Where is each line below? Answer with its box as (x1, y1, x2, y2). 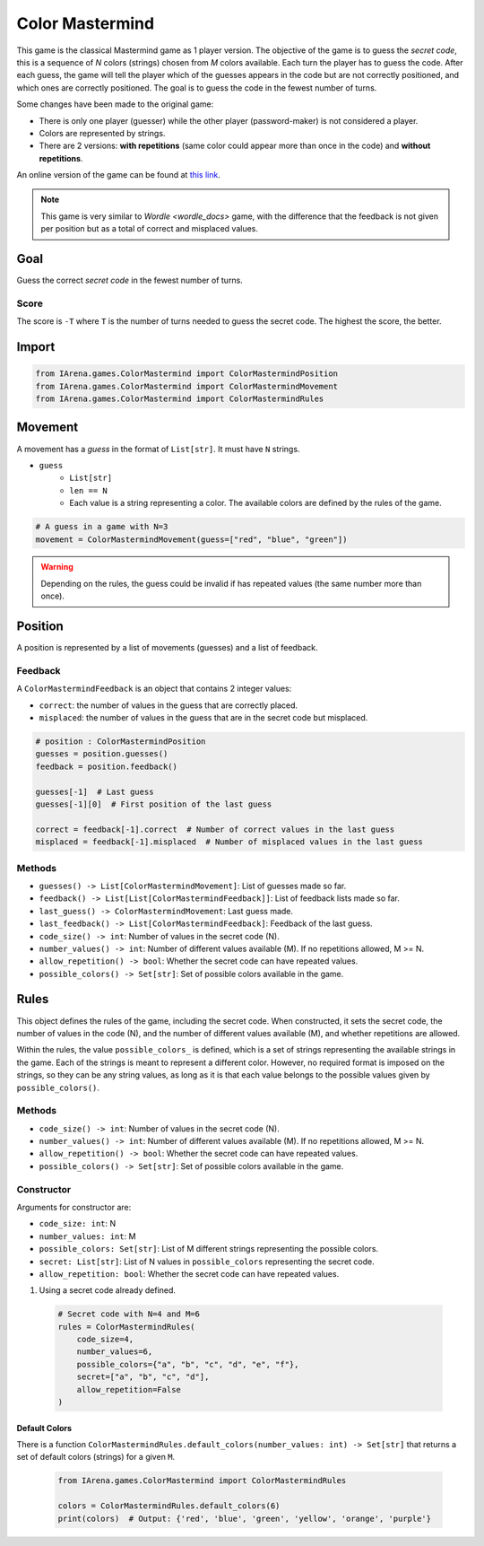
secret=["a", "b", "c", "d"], (76, 1372, 210, 1382)
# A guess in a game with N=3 (35, 521, 169, 532)
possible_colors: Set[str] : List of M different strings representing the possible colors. (39, 1244, 379, 1254)
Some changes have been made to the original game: (16, 99, 214, 109)
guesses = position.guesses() (35, 749, 169, 759)
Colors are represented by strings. (39, 127, 166, 138)
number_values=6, (76, 1347, 153, 1357)
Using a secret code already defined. (39, 1285, 177, 1296)
